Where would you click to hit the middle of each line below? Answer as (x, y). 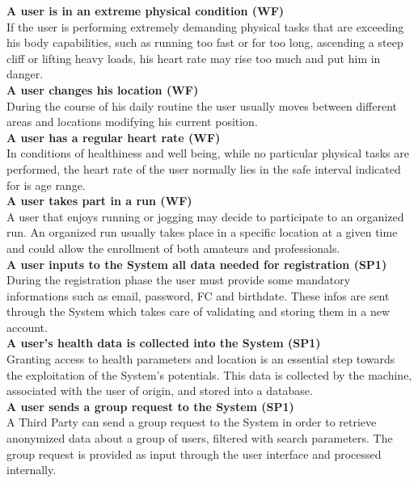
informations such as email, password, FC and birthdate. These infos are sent (198, 295)
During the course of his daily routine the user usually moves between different (202, 105)
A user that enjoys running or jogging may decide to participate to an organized (205, 216)
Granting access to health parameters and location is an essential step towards (201, 359)
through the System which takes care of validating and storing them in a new (198, 311)
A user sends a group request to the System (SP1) (150, 406)
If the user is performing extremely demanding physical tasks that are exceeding (205, 26)
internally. (32, 470)
